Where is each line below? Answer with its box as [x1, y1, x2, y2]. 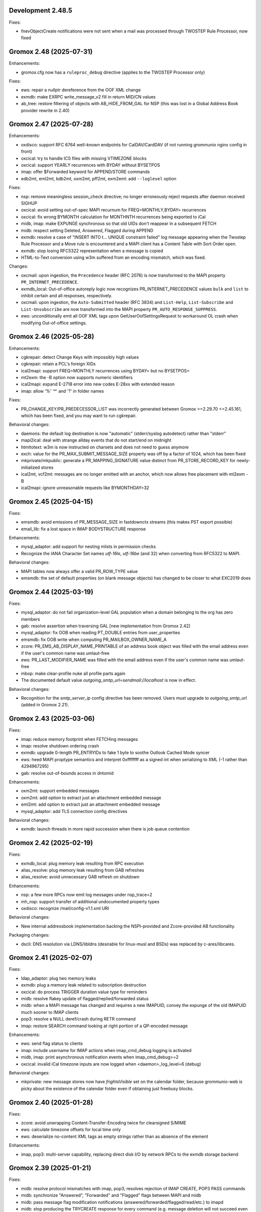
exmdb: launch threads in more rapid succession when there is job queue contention [21, 826, 190, 832]
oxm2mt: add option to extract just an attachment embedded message [21, 795, 161, 800]
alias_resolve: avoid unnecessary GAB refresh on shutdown [21, 874, 140, 880]
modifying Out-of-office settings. [21, 320, 87, 326]
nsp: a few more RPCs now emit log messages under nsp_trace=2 [21, 892, 152, 898]
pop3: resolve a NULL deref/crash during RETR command [21, 1016, 136, 1022]
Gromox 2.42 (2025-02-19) [9, 839, 93, 847]
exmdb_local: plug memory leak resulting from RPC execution [21, 861, 144, 866]
